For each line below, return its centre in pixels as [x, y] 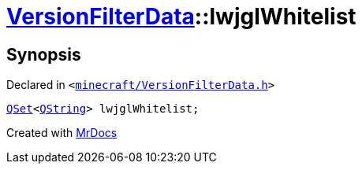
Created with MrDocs [62, 133]
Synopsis [44, 54]
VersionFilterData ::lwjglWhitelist [181, 17]
